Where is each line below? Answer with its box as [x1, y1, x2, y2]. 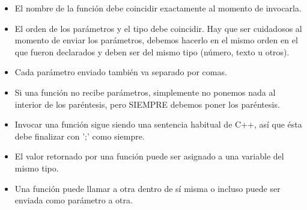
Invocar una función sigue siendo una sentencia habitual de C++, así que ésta [14, 118, 302, 131]
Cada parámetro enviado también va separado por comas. [14, 66, 227, 78]
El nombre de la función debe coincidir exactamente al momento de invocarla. [14, 2, 302, 14]
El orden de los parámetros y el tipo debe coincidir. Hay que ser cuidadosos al [14, 22, 302, 34]
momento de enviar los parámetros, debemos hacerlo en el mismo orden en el [14, 34, 298, 46]
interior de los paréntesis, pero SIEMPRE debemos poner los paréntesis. [14, 97, 280, 110]
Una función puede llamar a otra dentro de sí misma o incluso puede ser [14, 182, 281, 194]
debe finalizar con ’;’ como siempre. [14, 129, 145, 142]
